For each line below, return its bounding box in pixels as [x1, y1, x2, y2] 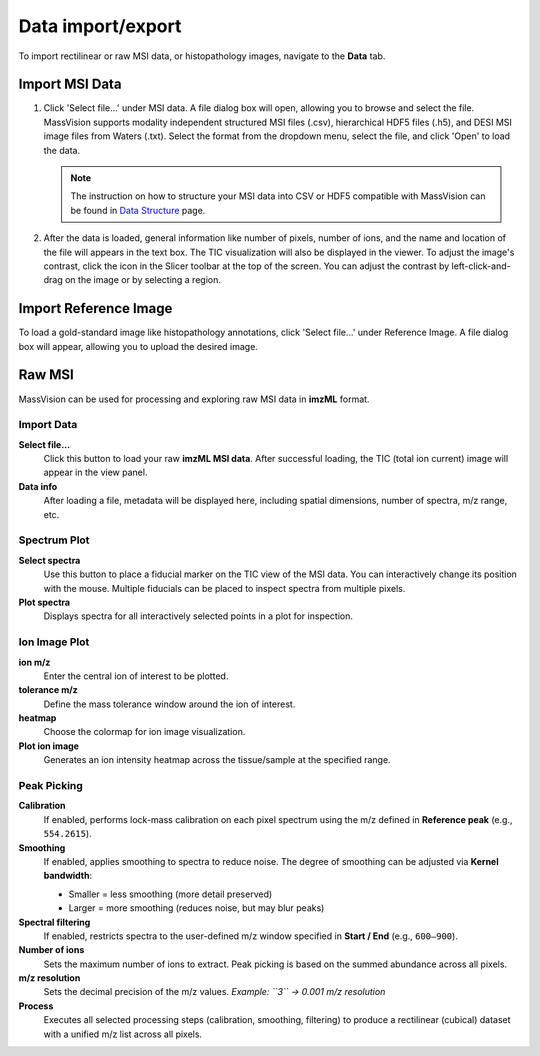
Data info [18, 480, 58, 492]
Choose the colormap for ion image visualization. [43, 726, 246, 738]
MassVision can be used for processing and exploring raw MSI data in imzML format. [18, 393, 370, 405]
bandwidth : [43, 870, 93, 882]
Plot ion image [18, 740, 80, 752]
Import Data [18, 418, 78, 432]
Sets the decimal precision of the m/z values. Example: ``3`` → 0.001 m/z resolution [43, 986, 386, 998]
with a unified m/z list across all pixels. [43, 1028, 203, 1040]
